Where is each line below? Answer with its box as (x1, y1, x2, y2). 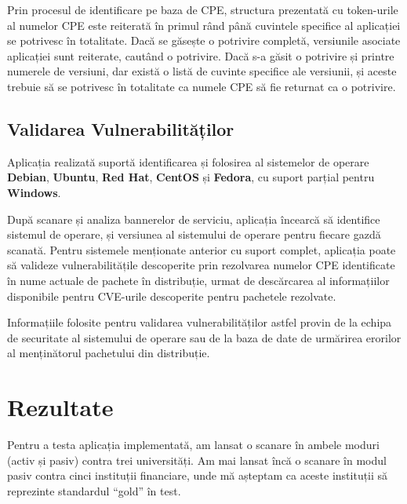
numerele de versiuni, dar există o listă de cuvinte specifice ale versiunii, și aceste (7, 63, 397, 79)
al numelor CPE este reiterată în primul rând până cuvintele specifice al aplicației (7, 16, 401, 33)
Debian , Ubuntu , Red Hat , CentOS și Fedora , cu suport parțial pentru (7, 169, 375, 185)
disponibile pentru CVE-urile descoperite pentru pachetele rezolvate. (7, 287, 336, 304)
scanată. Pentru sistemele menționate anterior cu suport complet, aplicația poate (7, 241, 396, 257)
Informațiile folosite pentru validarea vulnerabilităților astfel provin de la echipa (7, 314, 392, 331)
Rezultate (7, 391, 114, 423)
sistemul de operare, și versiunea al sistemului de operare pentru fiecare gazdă (7, 226, 381, 243)
